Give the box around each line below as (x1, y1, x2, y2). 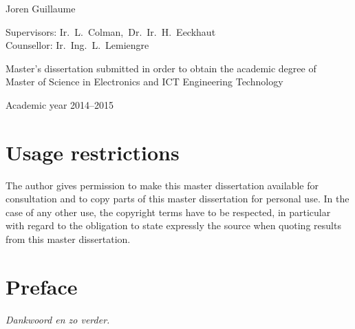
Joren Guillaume (6, 1, 76, 15)
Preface (6, 272, 78, 300)
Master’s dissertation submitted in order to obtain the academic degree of (6, 61, 316, 75)
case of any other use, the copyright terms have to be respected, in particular (6, 204, 331, 219)
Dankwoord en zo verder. (6, 312, 110, 326)
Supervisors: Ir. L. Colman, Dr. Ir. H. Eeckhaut (6, 24, 216, 39)
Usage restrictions (6, 138, 180, 166)
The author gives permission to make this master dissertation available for (6, 178, 319, 192)
